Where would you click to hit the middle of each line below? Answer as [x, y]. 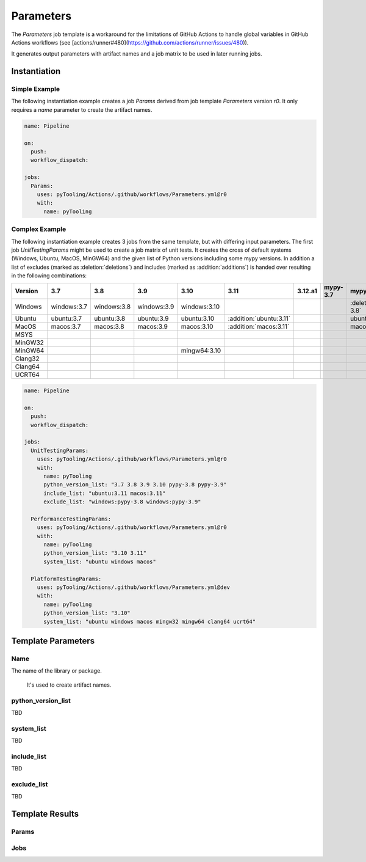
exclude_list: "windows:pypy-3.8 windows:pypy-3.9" [122, 502]
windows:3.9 [156, 307]
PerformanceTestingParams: [71, 519]
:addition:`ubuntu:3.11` [259, 319]
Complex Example [39, 229]
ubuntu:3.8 [110, 319]
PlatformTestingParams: [66, 579]
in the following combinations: [49, 276]
